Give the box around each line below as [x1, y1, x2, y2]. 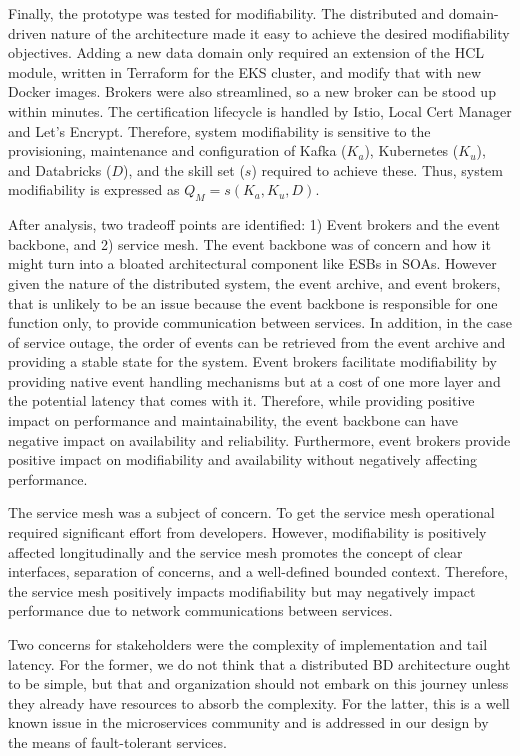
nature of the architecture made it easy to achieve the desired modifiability [50, 22, 510, 43]
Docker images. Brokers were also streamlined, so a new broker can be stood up [8, 81, 496, 102]
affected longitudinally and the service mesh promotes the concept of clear [8, 541, 463, 562]
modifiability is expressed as [8, 179, 180, 200]
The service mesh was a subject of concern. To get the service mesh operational [8, 502, 495, 523]
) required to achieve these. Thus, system [251, 159, 504, 180]
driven [8, 22, 47, 43]
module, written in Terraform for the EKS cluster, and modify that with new [8, 61, 482, 82]
